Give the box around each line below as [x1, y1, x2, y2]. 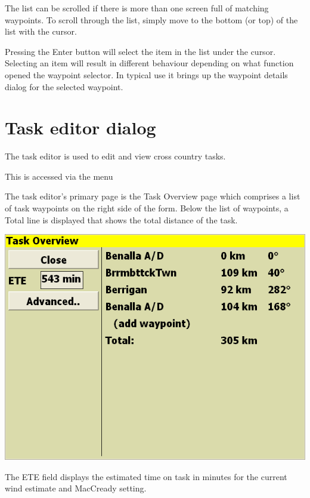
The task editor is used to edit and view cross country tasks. [5, 150, 226, 162]
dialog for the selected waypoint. [5, 80, 123, 93]
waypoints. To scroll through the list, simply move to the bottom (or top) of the [5, 13, 298, 26]
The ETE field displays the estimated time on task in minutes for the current [5, 470, 287, 482]
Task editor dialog [5, 115, 156, 140]
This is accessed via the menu [5, 170, 113, 182]
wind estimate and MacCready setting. [5, 482, 147, 494]
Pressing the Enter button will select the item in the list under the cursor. [5, 45, 276, 57]
